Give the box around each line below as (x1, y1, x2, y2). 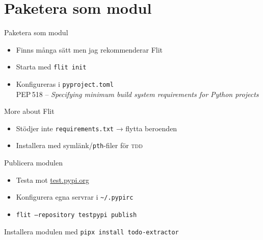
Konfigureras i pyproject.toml (16, 78, 114, 89)
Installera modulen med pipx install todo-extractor (4, 226, 179, 236)
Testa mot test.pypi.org (16, 174, 89, 185)
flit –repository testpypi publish (16, 211, 137, 219)
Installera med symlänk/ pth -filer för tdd (16, 140, 143, 151)
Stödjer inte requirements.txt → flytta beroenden (16, 123, 177, 133)
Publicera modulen (4, 157, 63, 168)
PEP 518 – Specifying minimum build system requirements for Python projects (16, 88, 259, 99)
